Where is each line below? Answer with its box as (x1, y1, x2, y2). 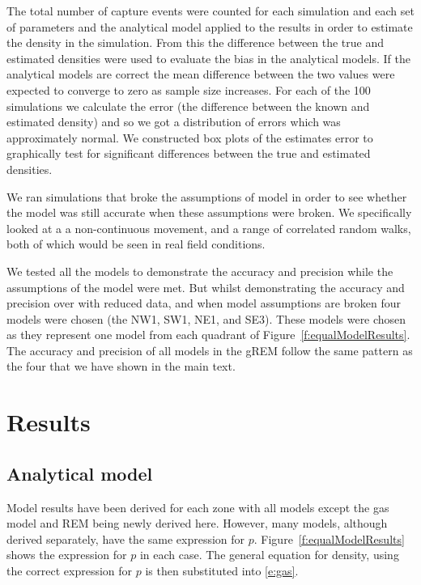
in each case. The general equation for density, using (139, 546, 399, 563)
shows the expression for (6, 546, 127, 563)
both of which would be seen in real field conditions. (6, 235, 266, 252)
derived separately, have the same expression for (6, 530, 245, 547)
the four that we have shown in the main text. (6, 358, 236, 375)
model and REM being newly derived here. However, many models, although (6, 515, 388, 532)
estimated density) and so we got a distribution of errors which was (6, 113, 341, 130)
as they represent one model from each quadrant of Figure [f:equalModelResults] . (6, 326, 410, 343)
